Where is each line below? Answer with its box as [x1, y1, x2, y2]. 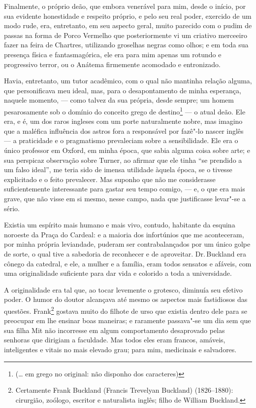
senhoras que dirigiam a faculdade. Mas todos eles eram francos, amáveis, [4, 334, 225, 345]
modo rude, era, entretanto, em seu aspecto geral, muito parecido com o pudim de [4, 20, 252, 31]
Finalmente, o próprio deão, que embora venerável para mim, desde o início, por [4, 1, 246, 11]
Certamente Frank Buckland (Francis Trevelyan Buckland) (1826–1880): [15, 385, 233, 395]
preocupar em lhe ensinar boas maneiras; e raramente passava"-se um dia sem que [4, 315, 251, 326]
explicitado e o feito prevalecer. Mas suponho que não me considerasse [4, 174, 216, 184]
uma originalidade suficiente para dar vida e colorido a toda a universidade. [4, 268, 232, 278]
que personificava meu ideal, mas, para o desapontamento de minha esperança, [4, 85, 241, 95]
